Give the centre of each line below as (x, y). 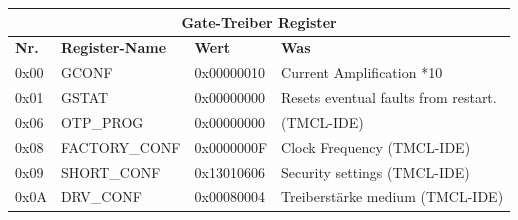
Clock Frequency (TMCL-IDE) (376, 146)
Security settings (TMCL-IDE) (375, 171)
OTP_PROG (102, 121)
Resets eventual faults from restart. (389, 97)
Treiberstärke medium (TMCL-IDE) (392, 196)
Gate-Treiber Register (259, 21)
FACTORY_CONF (120, 146)
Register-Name (113, 47)
